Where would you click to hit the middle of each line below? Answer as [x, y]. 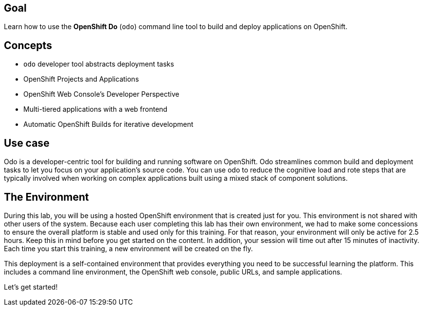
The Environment [46, 197]
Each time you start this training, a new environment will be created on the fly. [128, 248]
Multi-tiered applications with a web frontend [96, 109]
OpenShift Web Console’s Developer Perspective [101, 94]
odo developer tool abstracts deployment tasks [99, 64]
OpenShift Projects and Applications [81, 79]
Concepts [28, 45]
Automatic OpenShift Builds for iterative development [108, 124]
